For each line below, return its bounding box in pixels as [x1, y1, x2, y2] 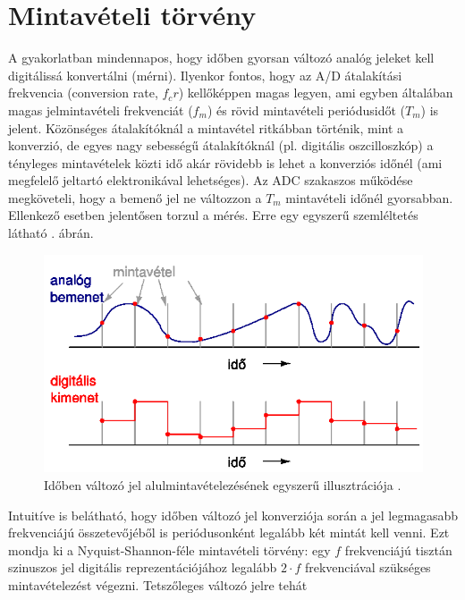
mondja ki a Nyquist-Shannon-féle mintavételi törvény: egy [8, 540, 331, 559]
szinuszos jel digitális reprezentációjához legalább [8, 558, 277, 577]
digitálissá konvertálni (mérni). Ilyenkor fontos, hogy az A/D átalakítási [8, 65, 402, 84]
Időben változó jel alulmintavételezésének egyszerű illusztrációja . [44, 475, 402, 494]
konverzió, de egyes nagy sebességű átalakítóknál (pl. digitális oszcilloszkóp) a [8, 136, 434, 155]
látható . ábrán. [8, 224, 94, 242]
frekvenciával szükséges [304, 558, 431, 577]
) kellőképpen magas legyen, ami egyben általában [178, 83, 453, 102]
